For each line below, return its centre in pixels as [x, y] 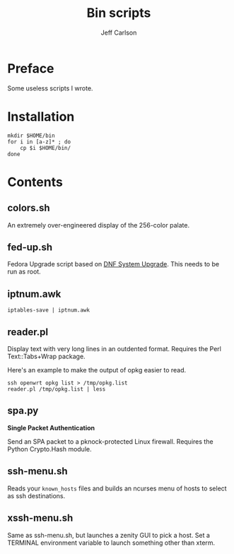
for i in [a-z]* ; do [39, 142]
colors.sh [29, 208]
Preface [31, 68]
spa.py [23, 411]
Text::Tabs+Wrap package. [47, 356]
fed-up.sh [30, 248]
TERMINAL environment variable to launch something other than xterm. [111, 543]
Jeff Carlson [119, 33]
